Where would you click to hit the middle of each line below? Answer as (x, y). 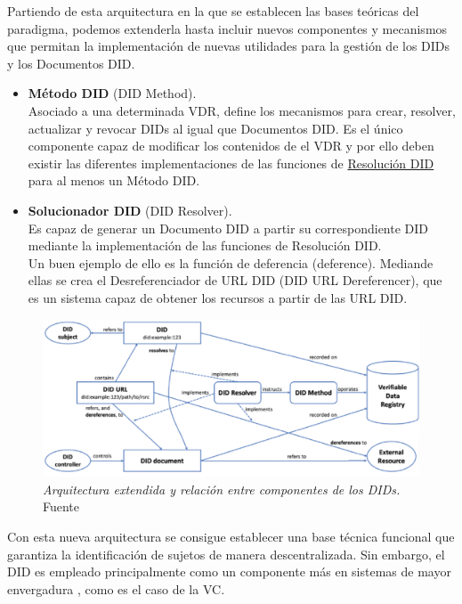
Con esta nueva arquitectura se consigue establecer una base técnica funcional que (231, 537)
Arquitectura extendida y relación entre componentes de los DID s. (222, 489)
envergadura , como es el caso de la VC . (116, 588)
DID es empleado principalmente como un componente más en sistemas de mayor (229, 571)
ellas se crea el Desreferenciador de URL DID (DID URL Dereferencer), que (235, 280)
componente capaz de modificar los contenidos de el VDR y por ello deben (231, 146)
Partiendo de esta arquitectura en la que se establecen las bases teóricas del (213, 11)
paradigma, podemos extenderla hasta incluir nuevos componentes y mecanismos (227, 28)
